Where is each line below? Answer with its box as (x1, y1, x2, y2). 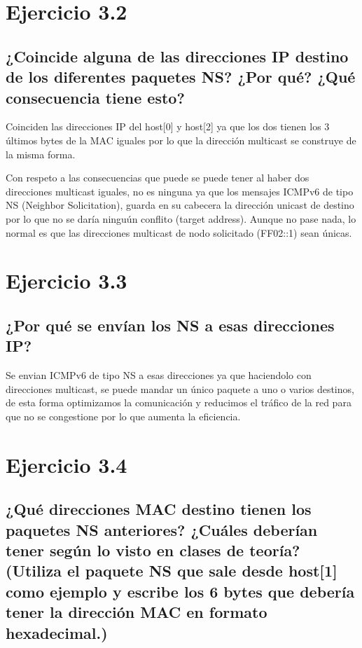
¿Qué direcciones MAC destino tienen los (6, 498, 312, 520)
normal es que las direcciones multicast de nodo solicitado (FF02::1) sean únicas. (6, 225, 352, 240)
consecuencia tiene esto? (6, 86, 185, 108)
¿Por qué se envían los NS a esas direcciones (6, 314, 335, 336)
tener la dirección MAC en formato (6, 601, 267, 623)
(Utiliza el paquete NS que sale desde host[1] (6, 560, 337, 581)
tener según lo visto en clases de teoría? (6, 539, 300, 560)
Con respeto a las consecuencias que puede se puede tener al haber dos (6, 170, 309, 185)
